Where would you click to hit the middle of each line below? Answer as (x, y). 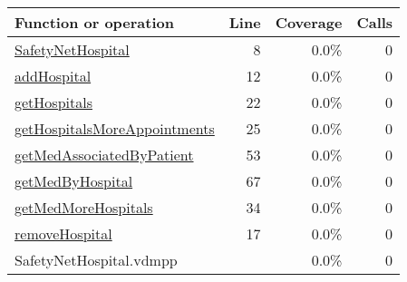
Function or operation (94, 22)
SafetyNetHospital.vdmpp (96, 260)
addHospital (53, 76)
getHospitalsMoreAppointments (115, 128)
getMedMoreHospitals (84, 207)
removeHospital (63, 233)
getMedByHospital (74, 181)
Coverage (309, 22)
